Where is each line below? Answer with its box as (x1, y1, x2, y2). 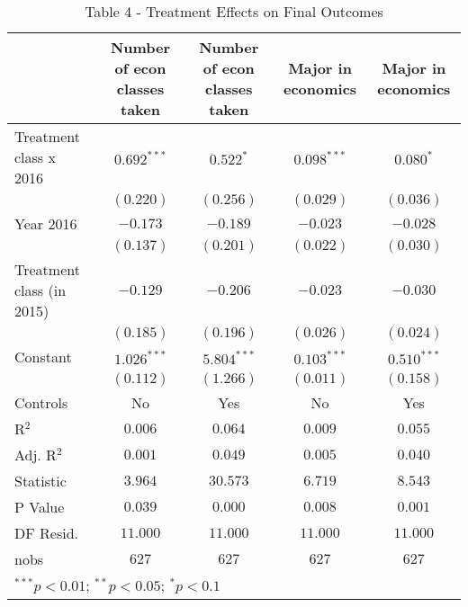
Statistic (14, 470, 67, 491)
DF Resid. (14, 522, 78, 543)
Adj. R (14, 444, 57, 465)
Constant (14, 346, 72, 367)
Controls (14, 392, 68, 413)
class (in (14, 280, 67, 300)
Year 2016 (14, 213, 77, 234)
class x (14, 147, 56, 167)
